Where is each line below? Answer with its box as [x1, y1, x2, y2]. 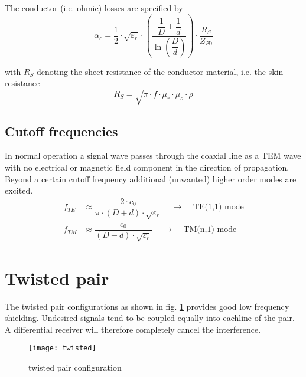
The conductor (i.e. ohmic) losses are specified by [5, 2, 183, 14]
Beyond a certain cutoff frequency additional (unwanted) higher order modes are [5, 172, 297, 185]
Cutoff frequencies [5, 122, 118, 140]
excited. [5, 184, 33, 196]
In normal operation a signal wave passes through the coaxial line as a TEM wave [5, 149, 301, 162]
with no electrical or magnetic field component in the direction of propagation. [5, 161, 289, 173]
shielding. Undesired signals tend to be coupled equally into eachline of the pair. [5, 312, 295, 324]
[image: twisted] [28, 344, 96, 353]
